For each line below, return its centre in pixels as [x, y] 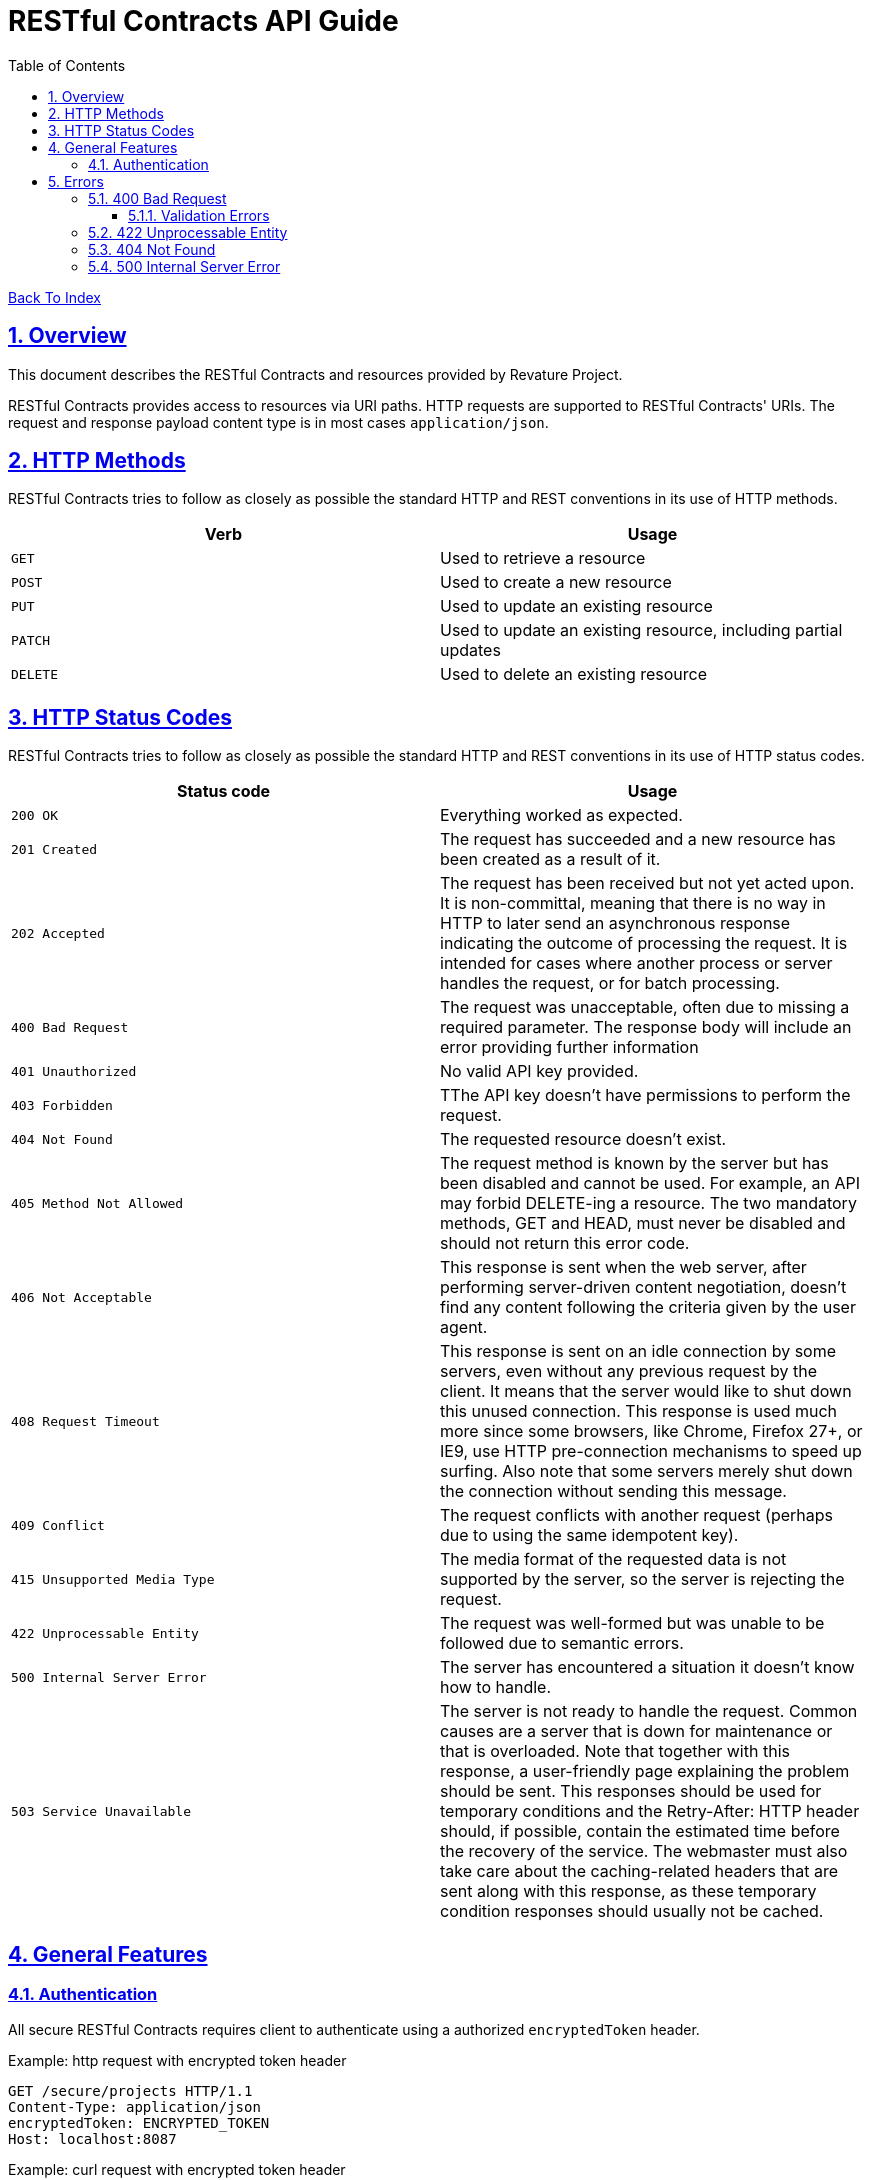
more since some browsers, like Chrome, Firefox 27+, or [651, 1431]
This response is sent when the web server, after [623, 1267]
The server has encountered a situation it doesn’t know [647, 1667]
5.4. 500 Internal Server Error [184, 266]
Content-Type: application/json [134, 2106]
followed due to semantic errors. [562, 1643]
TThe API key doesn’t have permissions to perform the [645, 1095]
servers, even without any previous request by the [629, 1371]
